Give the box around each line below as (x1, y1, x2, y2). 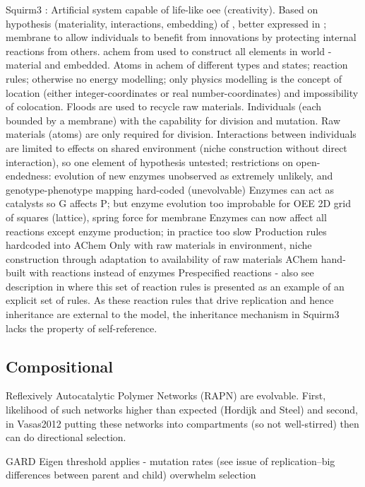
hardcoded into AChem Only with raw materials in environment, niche (6, 237, 312, 252)
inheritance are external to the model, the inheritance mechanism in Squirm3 (6, 307, 340, 322)
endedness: (6, 168, 52, 183)
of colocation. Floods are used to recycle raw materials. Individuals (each (6, 99, 322, 114)
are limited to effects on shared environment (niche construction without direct (6, 140, 347, 155)
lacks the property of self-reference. (6, 320, 157, 335)
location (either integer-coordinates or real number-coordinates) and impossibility (6, 85, 359, 100)
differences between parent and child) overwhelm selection (6, 467, 256, 482)
